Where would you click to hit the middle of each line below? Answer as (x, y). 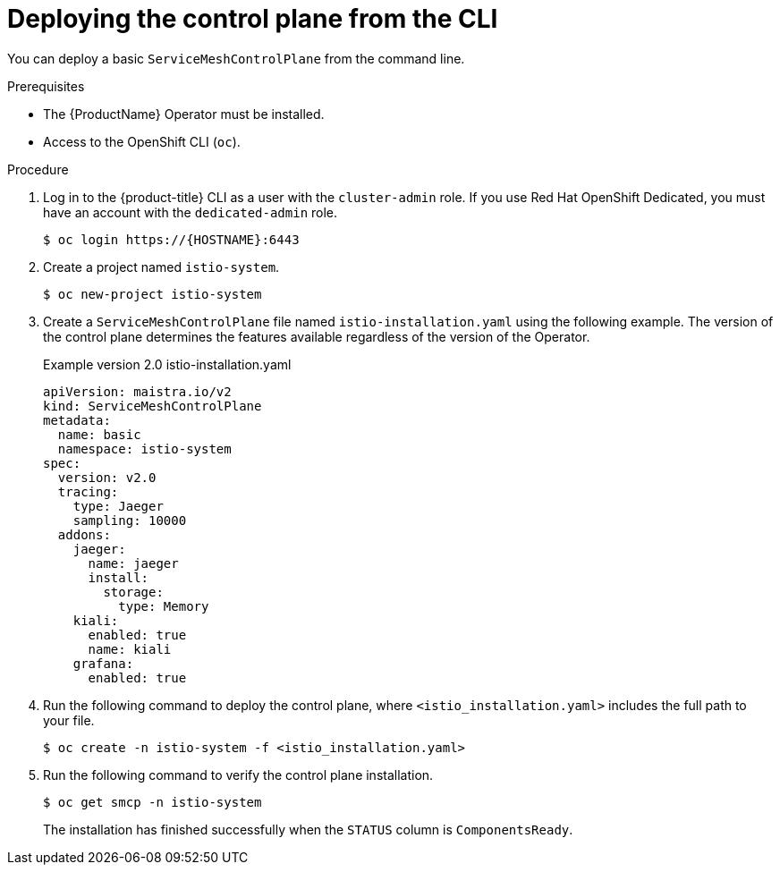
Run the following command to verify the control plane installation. (238, 775)
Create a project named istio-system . (161, 267)
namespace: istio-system (144, 449)
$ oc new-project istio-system (153, 294)
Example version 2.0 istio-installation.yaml (167, 364)
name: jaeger (133, 563)
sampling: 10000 (130, 520)
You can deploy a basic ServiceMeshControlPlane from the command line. (236, 58)
